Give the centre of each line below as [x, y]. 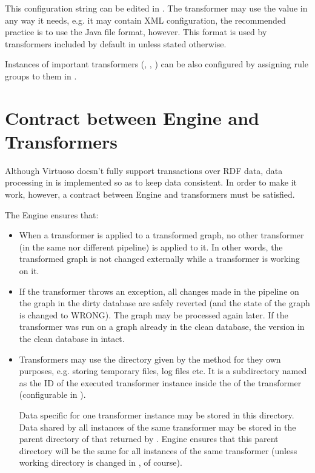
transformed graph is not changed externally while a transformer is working [159, 259]
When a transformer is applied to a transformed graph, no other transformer [161, 235]
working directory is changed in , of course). [101, 462]
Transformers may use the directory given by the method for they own [150, 359]
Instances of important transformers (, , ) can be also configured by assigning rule [157, 64]
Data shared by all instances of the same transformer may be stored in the [157, 427]
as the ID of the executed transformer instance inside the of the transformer [160, 382]
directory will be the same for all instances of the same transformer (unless [158, 450]
